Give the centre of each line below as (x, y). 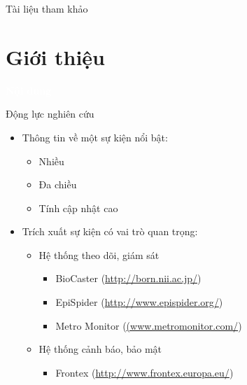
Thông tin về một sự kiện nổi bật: (95, 137)
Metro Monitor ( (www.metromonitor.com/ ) (149, 325)
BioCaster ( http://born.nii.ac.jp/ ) (128, 278)
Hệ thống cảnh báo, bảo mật (100, 349)
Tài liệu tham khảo (47, 8)
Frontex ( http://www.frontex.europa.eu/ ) (144, 372)
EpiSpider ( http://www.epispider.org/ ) (139, 302)
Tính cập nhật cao (78, 208)
